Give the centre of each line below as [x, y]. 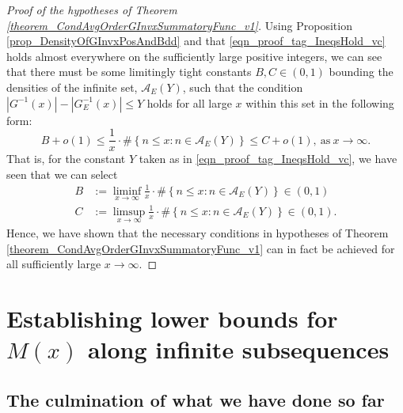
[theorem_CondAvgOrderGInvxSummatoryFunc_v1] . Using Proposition [179, 25]
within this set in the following [320, 102]
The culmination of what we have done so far [196, 399]
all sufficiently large [54, 264]
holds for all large [189, 102]
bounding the [361, 72]
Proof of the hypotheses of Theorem [92, 9]
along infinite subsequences [238, 349]
